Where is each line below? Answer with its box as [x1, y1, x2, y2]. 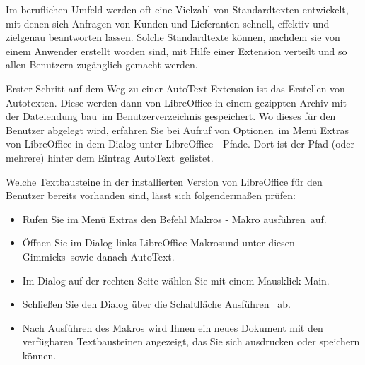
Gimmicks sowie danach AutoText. [22, 249, 175, 263]
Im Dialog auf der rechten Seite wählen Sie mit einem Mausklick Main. [22, 273, 330, 287]
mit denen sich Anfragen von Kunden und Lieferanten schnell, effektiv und [6, 16, 330, 30]
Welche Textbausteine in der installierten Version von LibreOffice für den [6, 174, 323, 189]
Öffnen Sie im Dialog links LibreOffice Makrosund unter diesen [22, 235, 295, 250]
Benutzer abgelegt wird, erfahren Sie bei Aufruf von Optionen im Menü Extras [6, 122, 349, 137]
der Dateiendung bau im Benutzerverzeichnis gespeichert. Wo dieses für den [6, 109, 336, 124]
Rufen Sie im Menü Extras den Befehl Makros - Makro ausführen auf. [22, 211, 327, 226]
